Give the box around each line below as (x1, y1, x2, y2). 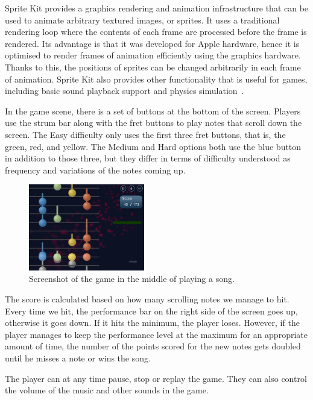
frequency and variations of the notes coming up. (5, 163, 186, 176)
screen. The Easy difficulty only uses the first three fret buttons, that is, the (5, 128, 286, 140)
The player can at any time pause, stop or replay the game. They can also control (5, 372, 307, 384)
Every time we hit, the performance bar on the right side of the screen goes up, (5, 304, 298, 317)
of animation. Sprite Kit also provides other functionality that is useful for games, (5, 72, 308, 85)
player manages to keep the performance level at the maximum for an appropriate (5, 328, 308, 340)
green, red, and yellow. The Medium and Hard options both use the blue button (5, 140, 302, 152)
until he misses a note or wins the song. (5, 352, 151, 364)
